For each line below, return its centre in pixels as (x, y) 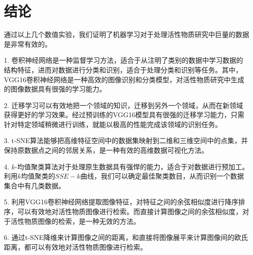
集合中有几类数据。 (35, 185)
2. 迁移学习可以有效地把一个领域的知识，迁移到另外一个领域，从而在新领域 (124, 105)
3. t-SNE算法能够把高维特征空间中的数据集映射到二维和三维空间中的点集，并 (126, 140)
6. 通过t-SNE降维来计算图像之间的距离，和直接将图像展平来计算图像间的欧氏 (126, 237)
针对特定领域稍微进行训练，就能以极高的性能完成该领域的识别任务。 (113, 124)
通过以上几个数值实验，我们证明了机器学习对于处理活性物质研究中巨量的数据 (126, 34)
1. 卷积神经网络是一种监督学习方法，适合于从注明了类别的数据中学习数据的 (124, 60)
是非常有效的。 (28, 44)
